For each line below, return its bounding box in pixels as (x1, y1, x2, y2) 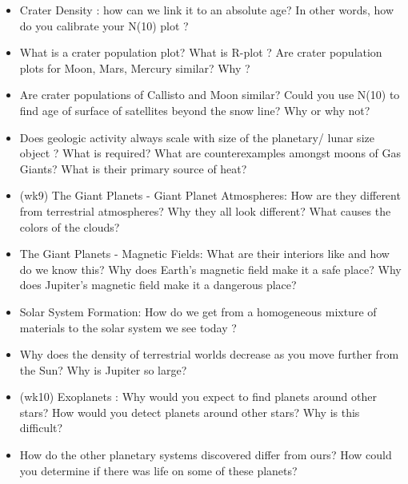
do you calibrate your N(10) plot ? (19, 17, 189, 34)
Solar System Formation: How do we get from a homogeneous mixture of (19, 303, 377, 319)
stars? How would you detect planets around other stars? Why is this (19, 403, 360, 420)
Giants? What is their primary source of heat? (19, 160, 247, 177)
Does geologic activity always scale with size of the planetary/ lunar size (19, 129, 374, 145)
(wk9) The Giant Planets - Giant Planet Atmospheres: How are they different (19, 187, 401, 204)
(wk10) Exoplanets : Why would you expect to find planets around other (19, 388, 377, 405)
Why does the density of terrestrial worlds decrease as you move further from (19, 346, 399, 363)
